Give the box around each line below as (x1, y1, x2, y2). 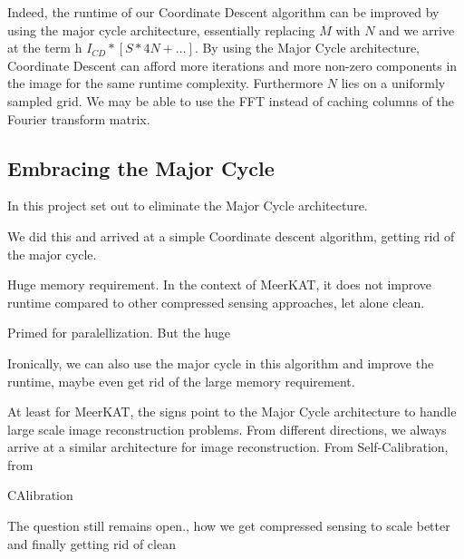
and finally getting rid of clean (7, 534, 176, 553)
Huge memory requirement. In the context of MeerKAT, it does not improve (7, 275, 432, 294)
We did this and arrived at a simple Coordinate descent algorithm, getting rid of (7, 226, 455, 245)
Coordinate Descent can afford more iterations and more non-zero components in (7, 55, 458, 74)
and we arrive (379, 20, 455, 39)
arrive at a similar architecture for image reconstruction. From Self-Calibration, (7, 437, 449, 456)
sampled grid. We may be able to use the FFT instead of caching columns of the (7, 91, 455, 110)
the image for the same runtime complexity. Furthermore (7, 74, 324, 93)
